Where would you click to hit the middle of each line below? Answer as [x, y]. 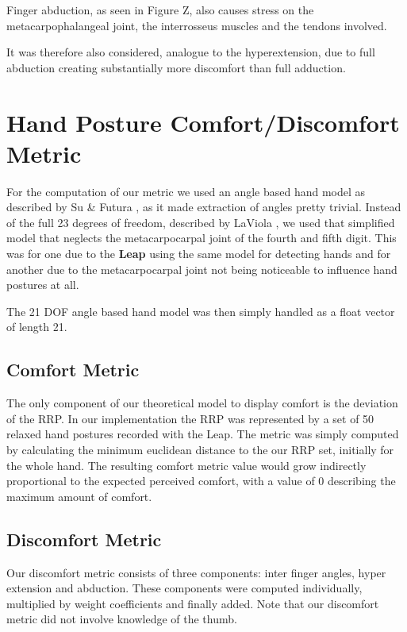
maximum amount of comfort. [79, 496]
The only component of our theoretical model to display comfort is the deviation [202, 403]
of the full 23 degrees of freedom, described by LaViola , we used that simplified [201, 222]
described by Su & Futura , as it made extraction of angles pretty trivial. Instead [204, 207]
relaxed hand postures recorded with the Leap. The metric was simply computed [203, 434]
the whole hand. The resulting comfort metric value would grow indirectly [186, 465]
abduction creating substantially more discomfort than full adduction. [176, 67]
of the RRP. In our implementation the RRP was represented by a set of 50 [190, 418]
